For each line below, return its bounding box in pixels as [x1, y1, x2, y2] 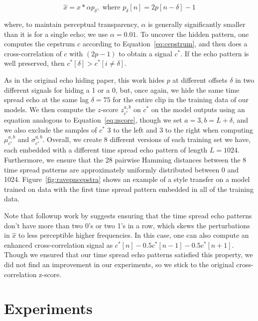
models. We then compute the [4, 104, 96, 114]
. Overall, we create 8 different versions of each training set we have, [42, 134, 251, 145]
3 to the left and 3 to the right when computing [107, 124, 254, 135]
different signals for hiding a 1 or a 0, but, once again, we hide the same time [4, 84, 240, 95]
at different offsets [172, 74, 228, 85]
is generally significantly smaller [148, 19, 246, 29]
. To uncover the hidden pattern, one [136, 28, 249, 39]
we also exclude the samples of [4, 124, 97, 135]
